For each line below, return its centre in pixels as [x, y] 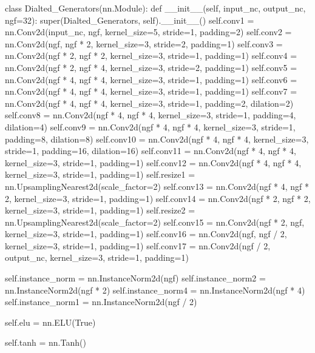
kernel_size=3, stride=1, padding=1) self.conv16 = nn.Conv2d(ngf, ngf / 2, [146, 234]
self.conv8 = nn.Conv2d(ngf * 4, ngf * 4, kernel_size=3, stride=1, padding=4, [151, 115]
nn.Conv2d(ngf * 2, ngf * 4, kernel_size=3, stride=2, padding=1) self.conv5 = [151, 67]
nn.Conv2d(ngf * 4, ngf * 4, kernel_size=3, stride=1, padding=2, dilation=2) [149, 103]
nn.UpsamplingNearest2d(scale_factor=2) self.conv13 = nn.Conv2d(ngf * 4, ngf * [157, 186]
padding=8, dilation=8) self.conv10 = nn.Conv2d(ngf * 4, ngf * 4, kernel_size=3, [157, 139]
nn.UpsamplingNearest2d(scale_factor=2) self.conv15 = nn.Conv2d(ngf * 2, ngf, [155, 222]
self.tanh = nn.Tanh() [46, 342]
